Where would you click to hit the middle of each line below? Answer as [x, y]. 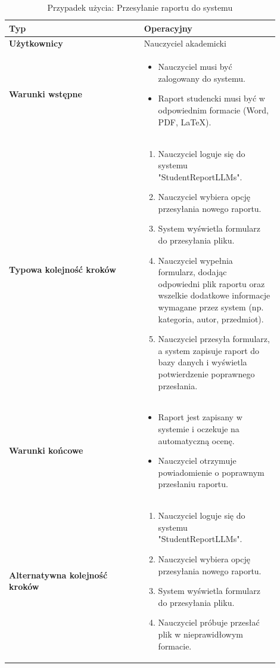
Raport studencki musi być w [211, 98]
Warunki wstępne [46, 94]
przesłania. [178, 385]
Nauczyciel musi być [195, 67]
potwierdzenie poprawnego [206, 374]
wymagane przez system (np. [211, 307]
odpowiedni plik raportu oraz [211, 283]
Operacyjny [168, 28]
